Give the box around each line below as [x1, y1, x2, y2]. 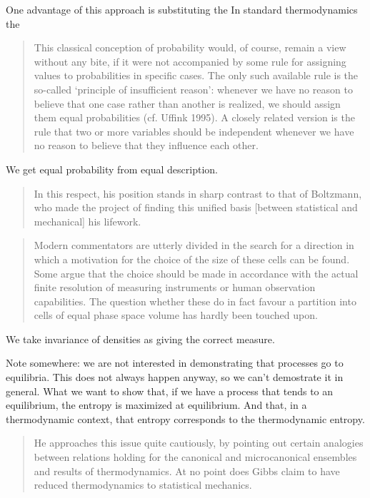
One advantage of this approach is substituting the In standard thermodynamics [6, 2, 358, 16]
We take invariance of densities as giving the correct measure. [6, 331, 275, 346]
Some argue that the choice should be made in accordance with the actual [34, 265, 359, 280]
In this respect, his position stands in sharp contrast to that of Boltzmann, [34, 186, 362, 200]
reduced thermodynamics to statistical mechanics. [34, 477, 252, 492]
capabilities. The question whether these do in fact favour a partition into [34, 293, 356, 308]
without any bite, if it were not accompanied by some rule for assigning [34, 54, 346, 68]
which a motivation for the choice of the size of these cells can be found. [34, 251, 350, 266]
